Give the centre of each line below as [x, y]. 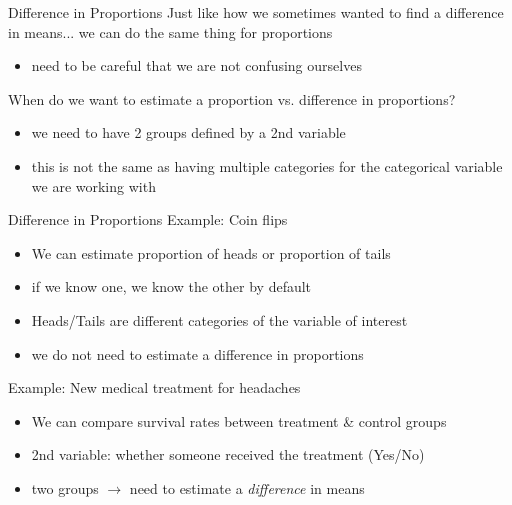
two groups [65, 487]
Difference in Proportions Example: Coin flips [148, 219]
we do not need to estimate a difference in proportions [197, 353]
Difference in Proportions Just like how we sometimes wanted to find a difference [256, 12]
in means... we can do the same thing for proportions [170, 31]
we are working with [93, 185]
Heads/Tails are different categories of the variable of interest [219, 319]
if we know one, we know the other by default [171, 286]
